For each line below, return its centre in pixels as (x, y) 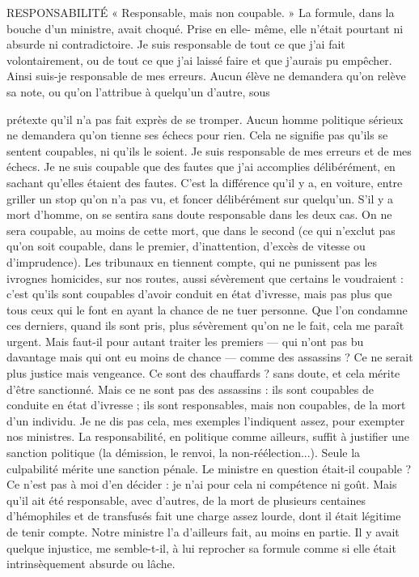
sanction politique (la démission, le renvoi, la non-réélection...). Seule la (184, 453)
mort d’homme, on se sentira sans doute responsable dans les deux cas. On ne (199, 214)
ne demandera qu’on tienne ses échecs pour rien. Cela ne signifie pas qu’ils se (197, 135)
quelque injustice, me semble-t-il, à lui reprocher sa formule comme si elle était (201, 547)
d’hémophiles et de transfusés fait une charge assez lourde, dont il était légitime (204, 516)
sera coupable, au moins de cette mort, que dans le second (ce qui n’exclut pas (201, 230)
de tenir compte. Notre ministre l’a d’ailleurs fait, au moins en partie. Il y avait (203, 532)
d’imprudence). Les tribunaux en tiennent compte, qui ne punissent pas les (192, 261)
